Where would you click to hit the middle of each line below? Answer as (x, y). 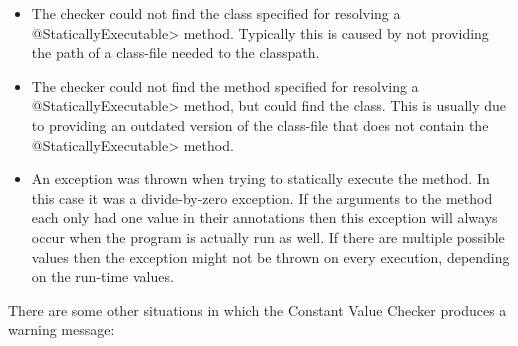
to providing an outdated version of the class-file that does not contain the (260, 124)
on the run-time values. (102, 276)
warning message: (61, 329)
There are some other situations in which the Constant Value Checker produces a (257, 309)
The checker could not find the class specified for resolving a (216, 13)
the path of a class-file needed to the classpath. (175, 52)
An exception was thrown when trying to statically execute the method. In (260, 178)
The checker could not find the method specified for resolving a (225, 85)
